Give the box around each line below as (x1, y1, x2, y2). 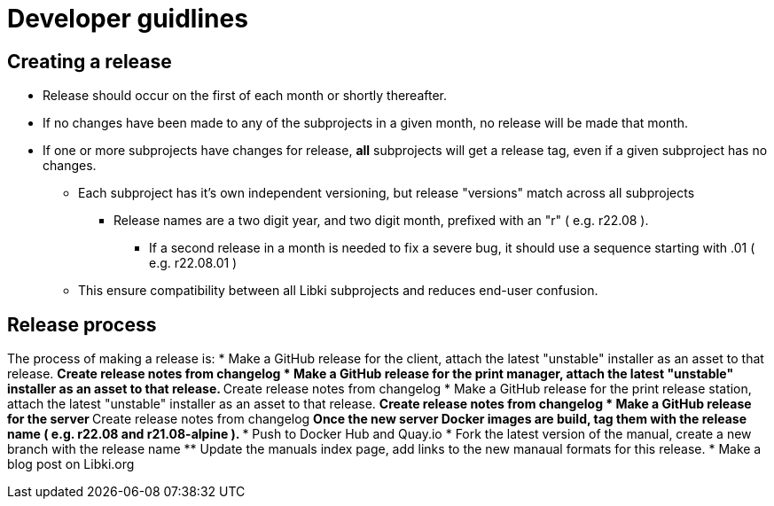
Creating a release (7, 50, 172, 73)
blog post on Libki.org (7, 456, 135, 472)
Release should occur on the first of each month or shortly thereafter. (43, 88, 448, 104)
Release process (7, 313, 157, 336)
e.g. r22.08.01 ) (149, 255, 238, 271)
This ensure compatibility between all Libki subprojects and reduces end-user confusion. (78, 283, 598, 299)
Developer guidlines (7, 4, 248, 34)
